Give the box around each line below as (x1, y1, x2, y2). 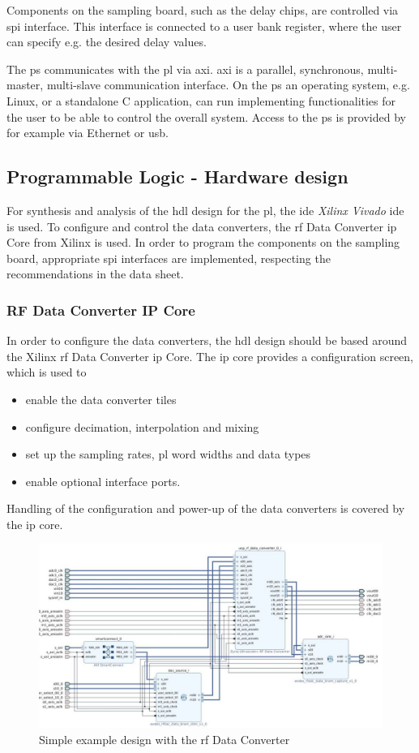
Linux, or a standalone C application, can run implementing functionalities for (6, 92, 396, 109)
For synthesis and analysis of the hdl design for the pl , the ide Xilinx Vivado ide (6, 201, 404, 218)
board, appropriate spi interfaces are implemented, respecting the (6, 249, 331, 266)
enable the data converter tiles (25, 390, 177, 407)
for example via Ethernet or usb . (6, 124, 169, 141)
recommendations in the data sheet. (6, 265, 184, 282)
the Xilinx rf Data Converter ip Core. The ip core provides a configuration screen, (6, 347, 413, 364)
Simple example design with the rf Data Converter (39, 730, 290, 747)
